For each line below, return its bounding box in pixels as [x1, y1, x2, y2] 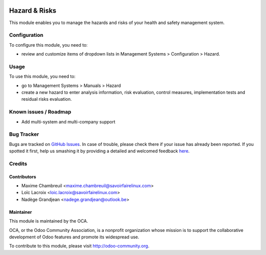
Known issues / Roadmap [9, 109, 71, 115]
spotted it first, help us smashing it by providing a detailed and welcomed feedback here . [9, 148, 190, 154]
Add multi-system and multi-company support [21, 118, 116, 125]
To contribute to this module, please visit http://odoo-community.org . [9, 243, 150, 249]
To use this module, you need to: [9, 74, 76, 80]
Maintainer [9, 209, 32, 215]
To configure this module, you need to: [9, 42, 88, 48]
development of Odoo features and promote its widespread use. [9, 234, 139, 240]
